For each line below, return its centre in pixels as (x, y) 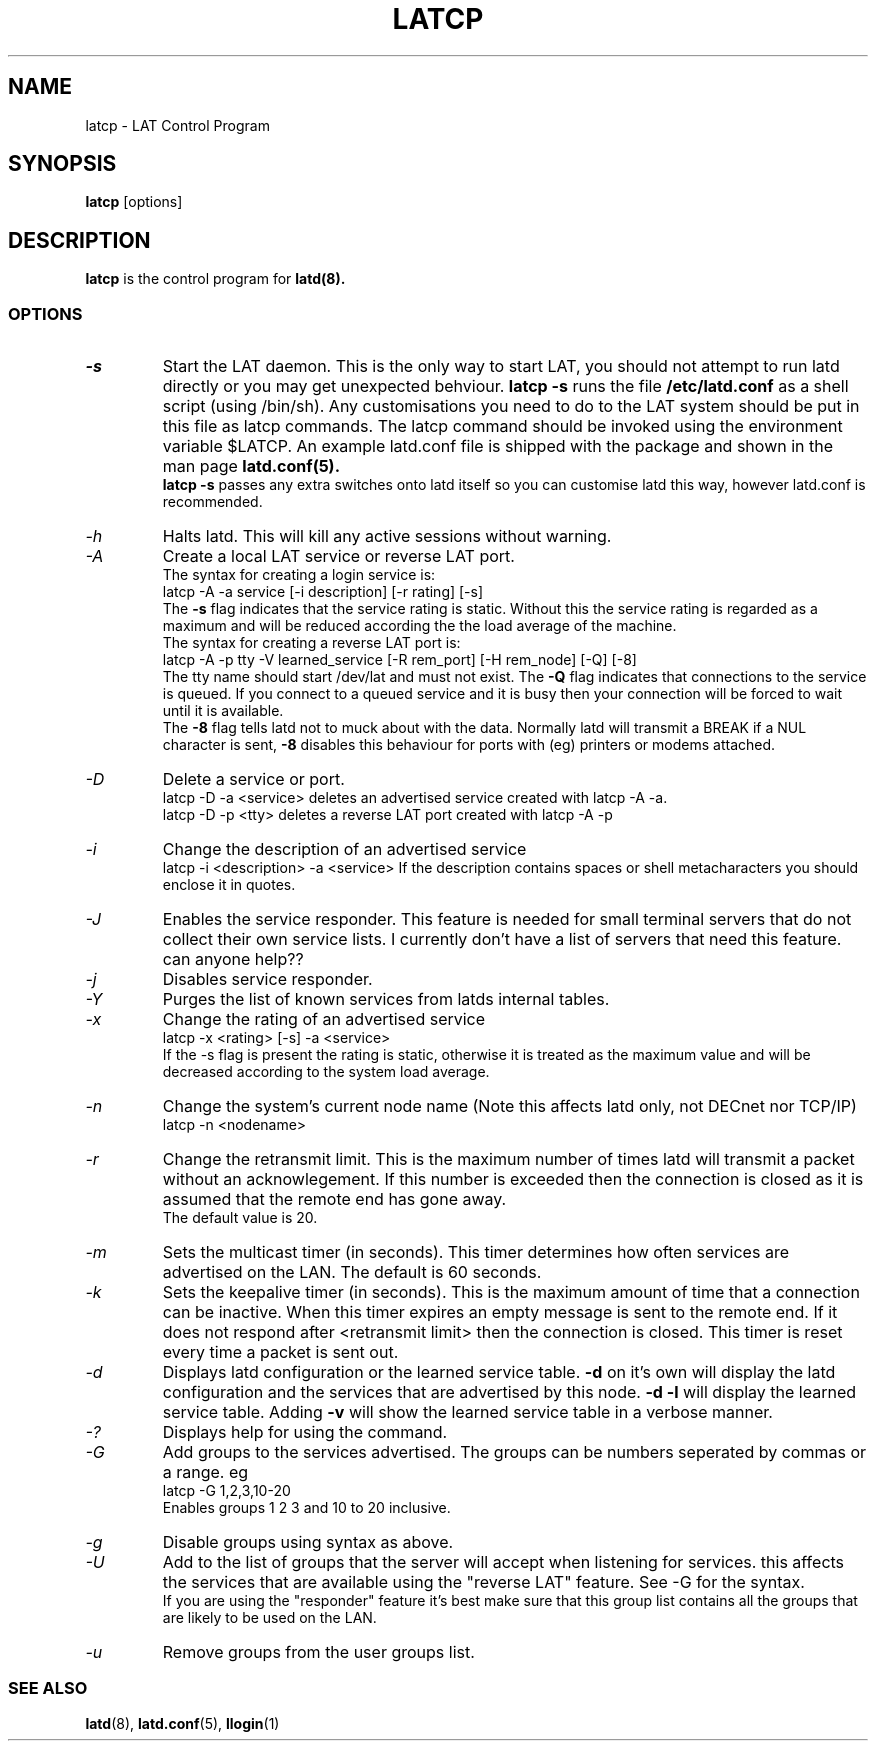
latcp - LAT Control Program (177, 125)
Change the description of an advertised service (344, 849)
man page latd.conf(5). (251, 466)
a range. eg (205, 1472)
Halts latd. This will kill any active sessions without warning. (387, 536)
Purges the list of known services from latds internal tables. (386, 999)
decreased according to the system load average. (326, 1072)
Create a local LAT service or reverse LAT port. (338, 556)
